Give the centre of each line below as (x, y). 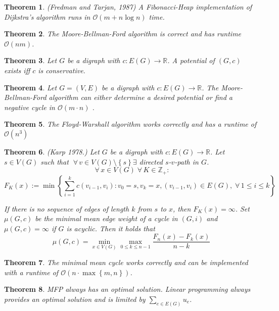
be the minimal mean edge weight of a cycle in (106, 218)
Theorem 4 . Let (31, 87)
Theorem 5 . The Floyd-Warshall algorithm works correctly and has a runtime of (130, 124)
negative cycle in (30, 107)
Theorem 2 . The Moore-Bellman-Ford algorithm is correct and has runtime (123, 34)
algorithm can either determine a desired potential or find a (141, 97)
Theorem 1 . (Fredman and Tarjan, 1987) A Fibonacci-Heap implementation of (128, 7)
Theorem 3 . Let (31, 60)
